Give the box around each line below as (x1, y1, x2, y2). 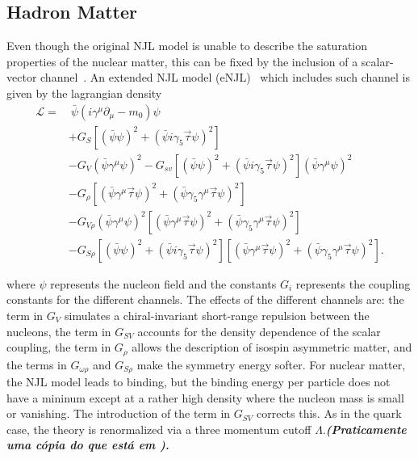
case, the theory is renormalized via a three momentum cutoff (6, 420, 311, 437)
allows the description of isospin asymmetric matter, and (132, 339, 412, 356)
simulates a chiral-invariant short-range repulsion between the (64, 306, 370, 323)
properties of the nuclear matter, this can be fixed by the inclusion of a (6, 53, 358, 69)
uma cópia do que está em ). (6, 436, 169, 453)
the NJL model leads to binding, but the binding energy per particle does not (6, 373, 391, 390)
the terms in (6, 356, 67, 373)
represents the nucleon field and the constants (50, 275, 277, 292)
